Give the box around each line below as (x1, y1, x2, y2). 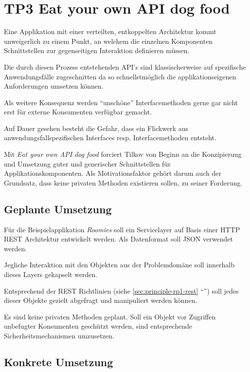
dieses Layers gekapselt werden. (4, 269, 98, 279)
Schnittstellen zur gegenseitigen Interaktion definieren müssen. (4, 45, 190, 56)
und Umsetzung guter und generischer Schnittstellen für (4, 158, 171, 168)
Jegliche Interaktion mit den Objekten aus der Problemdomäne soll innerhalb (4, 260, 235, 270)
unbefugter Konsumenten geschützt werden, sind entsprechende (4, 321, 192, 331)
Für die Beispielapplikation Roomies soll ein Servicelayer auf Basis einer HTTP (4, 224, 240, 234)
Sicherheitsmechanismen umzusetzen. (4, 330, 114, 340)
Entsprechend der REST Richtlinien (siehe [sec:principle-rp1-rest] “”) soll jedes (4, 285, 239, 296)
